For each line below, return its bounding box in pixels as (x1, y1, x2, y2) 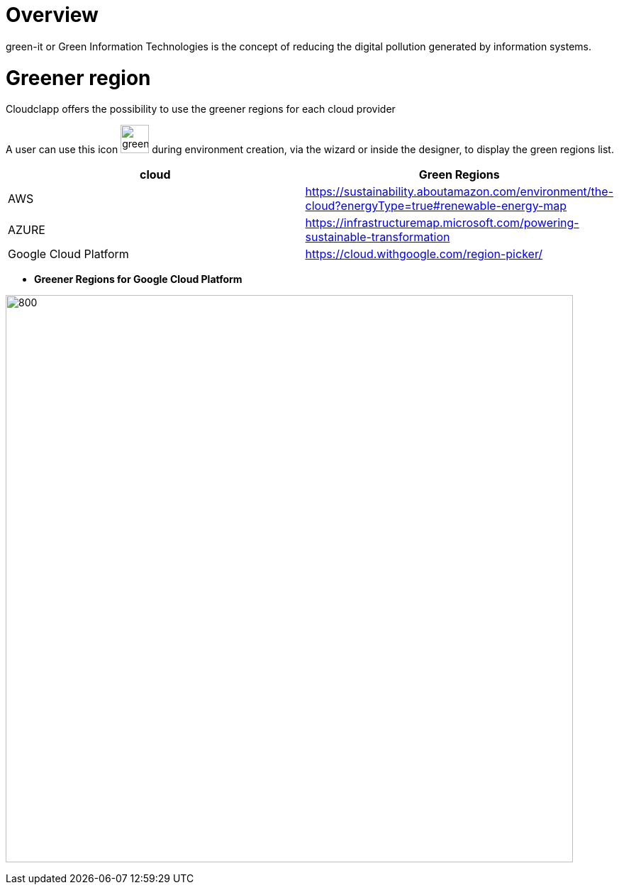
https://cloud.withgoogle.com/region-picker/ (305, 247, 543, 262)
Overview (6, 3, 99, 27)
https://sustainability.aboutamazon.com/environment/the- (305, 184, 613, 199)
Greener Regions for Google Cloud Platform (34, 273, 242, 286)
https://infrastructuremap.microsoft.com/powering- (305, 216, 579, 230)
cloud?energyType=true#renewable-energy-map (305, 199, 567, 213)
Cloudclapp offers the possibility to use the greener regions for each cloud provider (6, 103, 396, 116)
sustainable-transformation (305, 230, 450, 245)
